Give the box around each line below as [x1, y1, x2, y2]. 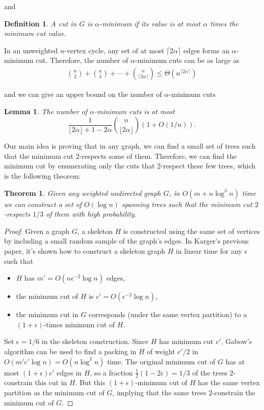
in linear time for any [176, 245, 242, 256]
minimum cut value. [4, 28, 67, 39]
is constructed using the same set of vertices [123, 225, 260, 236]
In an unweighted [4, 45, 58, 55]
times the [210, 18, 239, 28]
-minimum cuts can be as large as [135, 55, 240, 65]
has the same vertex [197, 377, 260, 388]
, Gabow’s [221, 336, 252, 347]
